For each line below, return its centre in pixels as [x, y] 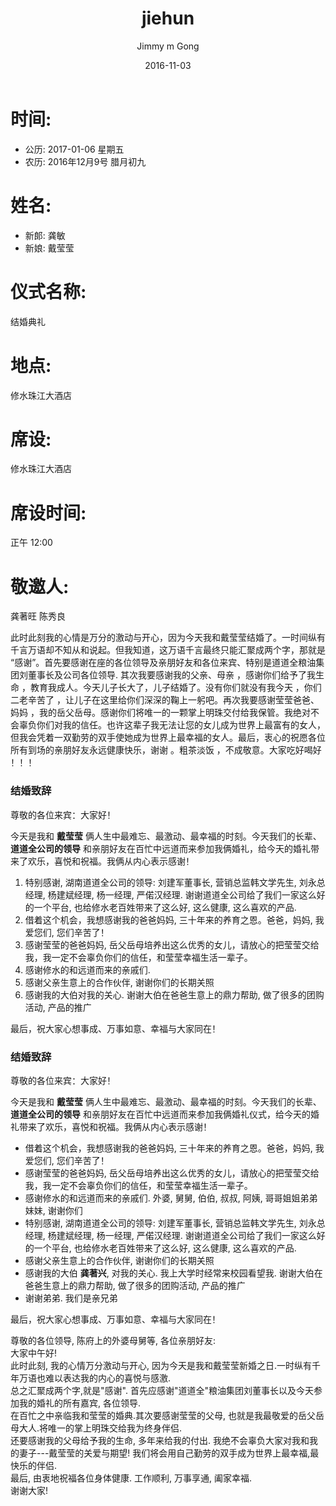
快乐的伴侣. [34, 1465]
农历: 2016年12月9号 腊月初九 [85, 161]
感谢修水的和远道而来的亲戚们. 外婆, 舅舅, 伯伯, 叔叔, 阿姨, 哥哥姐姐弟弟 [171, 1198]
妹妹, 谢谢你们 [53, 1210]
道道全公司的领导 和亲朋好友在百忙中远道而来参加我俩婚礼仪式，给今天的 [160, 1114]
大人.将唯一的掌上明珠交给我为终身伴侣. [100, 1428]
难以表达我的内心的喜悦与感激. [108, 1378]
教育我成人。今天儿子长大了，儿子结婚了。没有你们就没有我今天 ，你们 [175, 688]
